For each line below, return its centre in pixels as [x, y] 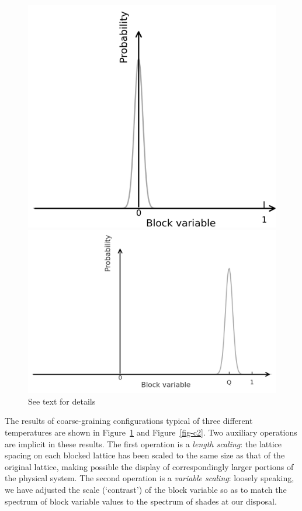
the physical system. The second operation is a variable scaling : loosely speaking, [150, 478]
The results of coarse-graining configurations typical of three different [129, 421]
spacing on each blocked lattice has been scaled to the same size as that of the [145, 455]
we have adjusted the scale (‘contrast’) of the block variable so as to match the [146, 489]
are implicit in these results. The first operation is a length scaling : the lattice [143, 443]
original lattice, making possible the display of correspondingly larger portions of [149, 466]
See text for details [62, 401]
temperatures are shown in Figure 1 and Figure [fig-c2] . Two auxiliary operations [151, 432]
